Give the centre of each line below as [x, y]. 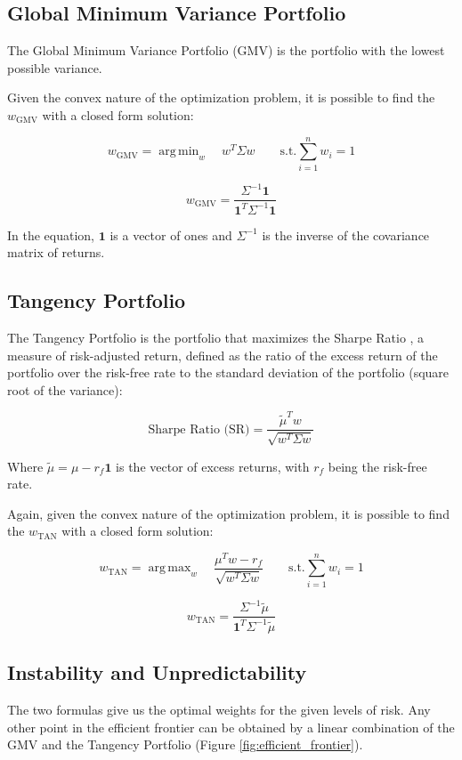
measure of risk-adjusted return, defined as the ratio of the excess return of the [223, 355]
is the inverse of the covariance [346, 234]
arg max [170, 568]
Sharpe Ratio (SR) [199, 429]
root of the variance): [65, 389]
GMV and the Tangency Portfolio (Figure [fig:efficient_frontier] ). [185, 744]
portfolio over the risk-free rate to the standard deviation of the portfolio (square [228, 372]
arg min [179, 152]
